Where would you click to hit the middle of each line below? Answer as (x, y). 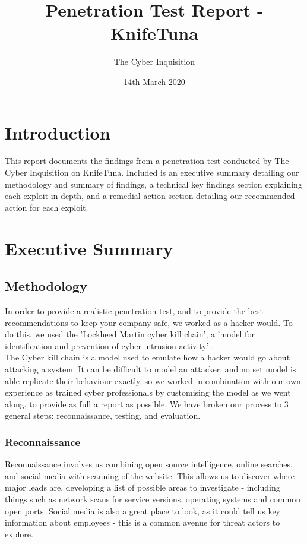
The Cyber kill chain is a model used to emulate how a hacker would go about (148, 357)
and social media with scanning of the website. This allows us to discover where (150, 475)
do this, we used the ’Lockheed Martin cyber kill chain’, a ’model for (130, 334)
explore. (19, 534)
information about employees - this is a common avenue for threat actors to (143, 522)
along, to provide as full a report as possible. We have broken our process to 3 (147, 404)
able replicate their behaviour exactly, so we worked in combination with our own (153, 380)
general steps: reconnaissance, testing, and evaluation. (103, 415)
